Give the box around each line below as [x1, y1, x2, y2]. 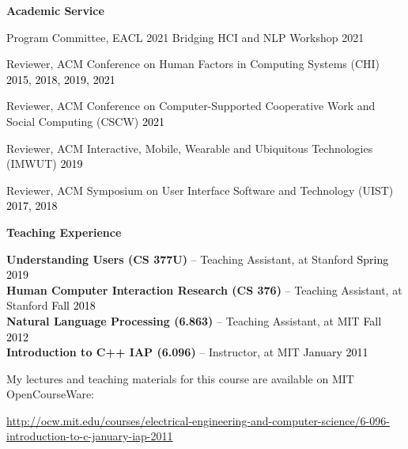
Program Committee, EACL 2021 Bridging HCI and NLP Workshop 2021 [6, 29, 365, 45]
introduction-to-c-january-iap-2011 [6, 428, 173, 444]
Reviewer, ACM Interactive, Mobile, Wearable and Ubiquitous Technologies [6, 139, 373, 156]
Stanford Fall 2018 [6, 297, 96, 314]
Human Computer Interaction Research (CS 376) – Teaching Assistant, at [6, 281, 402, 298]
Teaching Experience [6, 223, 122, 240]
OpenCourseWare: [6, 386, 95, 402]
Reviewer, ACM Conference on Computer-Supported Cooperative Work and [6, 97, 376, 114]
